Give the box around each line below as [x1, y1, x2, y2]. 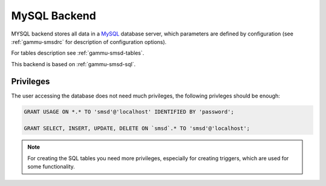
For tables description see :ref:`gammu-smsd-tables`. [11, 49, 144, 57]
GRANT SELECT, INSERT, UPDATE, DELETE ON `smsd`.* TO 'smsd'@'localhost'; [24, 125, 251, 132]
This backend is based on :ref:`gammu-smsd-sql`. [11, 60, 136, 67]
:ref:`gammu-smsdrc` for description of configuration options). [11, 38, 167, 45]
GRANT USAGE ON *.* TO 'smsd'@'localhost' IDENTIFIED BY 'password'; [24, 108, 234, 115]
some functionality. [27, 163, 75, 170]
